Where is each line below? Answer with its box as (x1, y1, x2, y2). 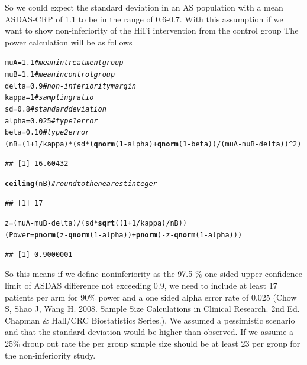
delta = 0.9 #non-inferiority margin (5, 82, 136, 90)
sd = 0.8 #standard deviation (5, 105, 106, 113)
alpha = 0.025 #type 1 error (5, 116, 98, 125)
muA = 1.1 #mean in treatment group (5, 58, 124, 67)
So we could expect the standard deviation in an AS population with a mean (5, 1, 283, 13)
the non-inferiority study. (5, 348, 96, 361)
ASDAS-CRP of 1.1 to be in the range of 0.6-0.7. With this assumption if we (5, 12, 283, 25)
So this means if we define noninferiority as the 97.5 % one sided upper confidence (5, 268, 302, 280)
